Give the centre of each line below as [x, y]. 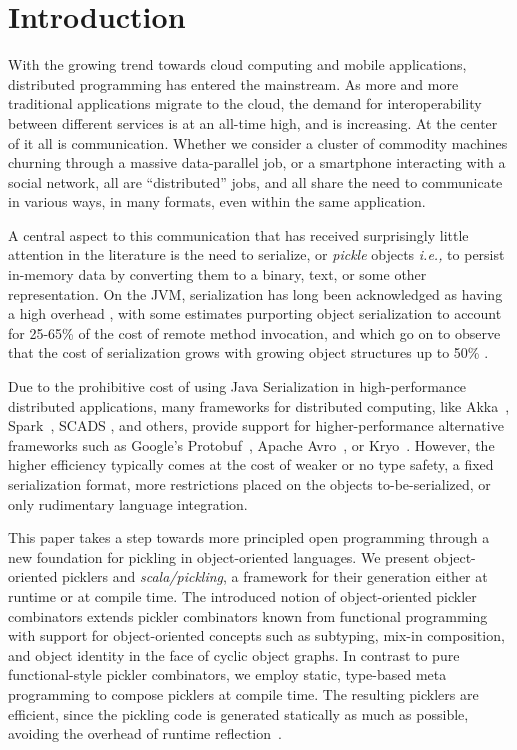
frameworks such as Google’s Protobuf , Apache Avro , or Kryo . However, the [251, 444]
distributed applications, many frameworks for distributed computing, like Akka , [259, 405]
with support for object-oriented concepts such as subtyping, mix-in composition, [256, 635]
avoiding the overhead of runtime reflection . [145, 733]
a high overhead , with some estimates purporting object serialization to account [255, 313]
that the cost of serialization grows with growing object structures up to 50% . [248, 352]
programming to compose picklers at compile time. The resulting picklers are [243, 693]
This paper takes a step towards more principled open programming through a [249, 537]
